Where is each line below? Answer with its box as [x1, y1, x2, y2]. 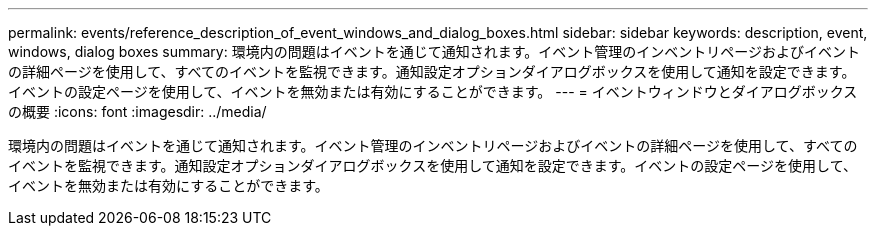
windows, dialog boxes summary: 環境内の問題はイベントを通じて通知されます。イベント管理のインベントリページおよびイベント [8, 43, 860, 60]
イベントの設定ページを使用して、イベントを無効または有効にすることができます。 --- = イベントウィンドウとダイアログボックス [8, 83, 858, 100]
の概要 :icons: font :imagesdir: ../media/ [8, 103, 267, 120]
